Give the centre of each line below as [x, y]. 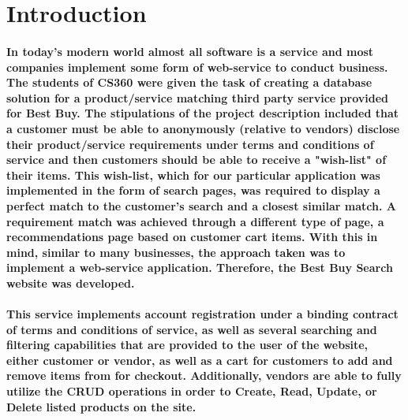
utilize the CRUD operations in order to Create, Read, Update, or [192, 391]
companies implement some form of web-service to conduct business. [197, 67]
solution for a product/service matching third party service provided [198, 97]
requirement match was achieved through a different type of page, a [195, 221]
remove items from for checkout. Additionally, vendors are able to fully [204, 375]
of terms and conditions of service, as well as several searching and [192, 329]
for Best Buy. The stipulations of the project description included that [203, 113]
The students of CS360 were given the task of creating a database [189, 82]
